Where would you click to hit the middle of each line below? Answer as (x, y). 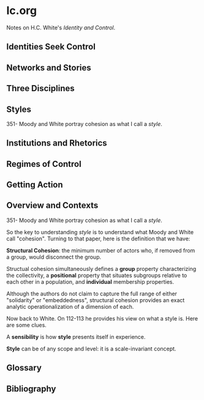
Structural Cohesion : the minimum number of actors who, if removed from (101, 250)
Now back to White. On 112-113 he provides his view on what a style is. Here (102, 318)
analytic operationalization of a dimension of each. (70, 306)
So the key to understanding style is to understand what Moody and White (100, 232)
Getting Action (35, 185)
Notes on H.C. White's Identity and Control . (61, 28)
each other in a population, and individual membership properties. (90, 281)
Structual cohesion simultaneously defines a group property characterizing (101, 269)
